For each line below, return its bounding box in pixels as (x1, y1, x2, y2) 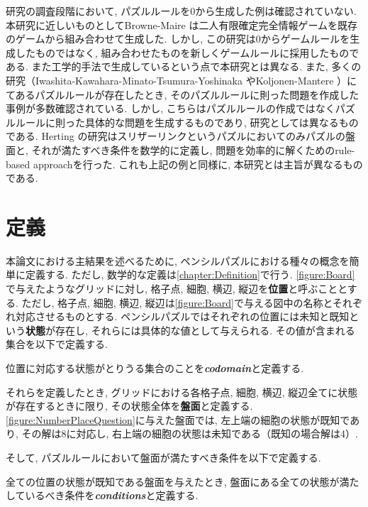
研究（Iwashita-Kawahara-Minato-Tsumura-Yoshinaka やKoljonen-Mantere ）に (6, 72, 357, 87)
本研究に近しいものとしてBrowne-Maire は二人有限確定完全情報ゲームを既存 (6, 17, 358, 32)
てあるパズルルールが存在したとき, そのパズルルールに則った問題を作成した (6, 87, 359, 102)
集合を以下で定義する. (6, 337, 108, 351)
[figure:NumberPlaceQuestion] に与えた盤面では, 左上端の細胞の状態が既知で (6, 412, 350, 427)
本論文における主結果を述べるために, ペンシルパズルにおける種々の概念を (6, 253, 350, 268)
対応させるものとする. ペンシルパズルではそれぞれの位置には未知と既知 (15, 309, 350, 324)
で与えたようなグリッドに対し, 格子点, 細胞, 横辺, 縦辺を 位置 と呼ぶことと (6, 281, 347, 296)
